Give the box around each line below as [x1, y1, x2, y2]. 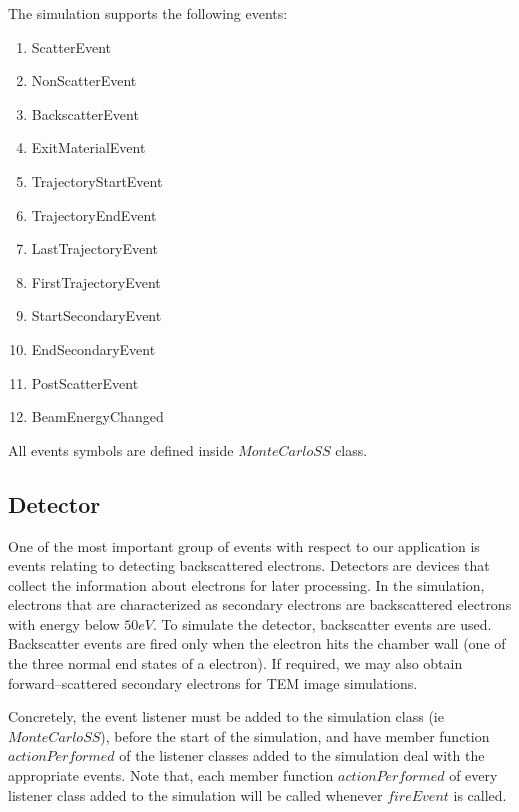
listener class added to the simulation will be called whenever [8, 784, 383, 805]
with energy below [8, 613, 120, 634]
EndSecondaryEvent [31, 338, 156, 359]
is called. [453, 784, 507, 805]
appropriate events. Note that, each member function [8, 765, 334, 786]
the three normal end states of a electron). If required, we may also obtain [8, 653, 463, 674]
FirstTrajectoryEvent [31, 271, 161, 292]
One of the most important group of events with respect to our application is [8, 535, 480, 556]
